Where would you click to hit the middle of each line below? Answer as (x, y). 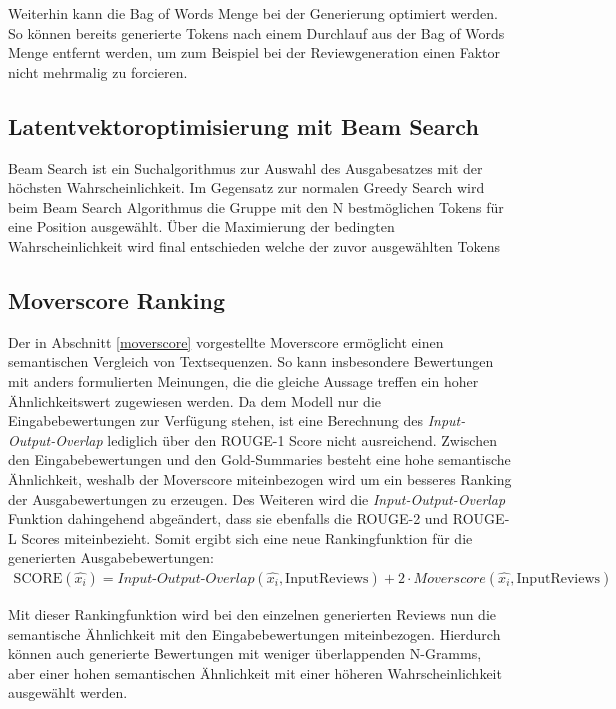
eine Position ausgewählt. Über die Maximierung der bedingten (201, 226)
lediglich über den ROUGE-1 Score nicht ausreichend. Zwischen (302, 439)
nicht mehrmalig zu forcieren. (98, 71)
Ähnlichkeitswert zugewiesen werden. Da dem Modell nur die (195, 400)
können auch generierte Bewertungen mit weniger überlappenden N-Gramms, (245, 653)
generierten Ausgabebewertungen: (111, 557)
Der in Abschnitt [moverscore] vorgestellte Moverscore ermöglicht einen (226, 341)
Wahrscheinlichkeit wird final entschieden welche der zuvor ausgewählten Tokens (254, 245)
